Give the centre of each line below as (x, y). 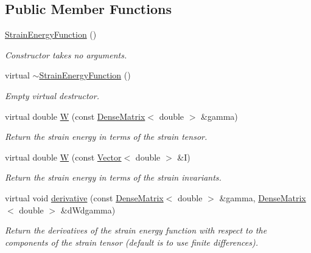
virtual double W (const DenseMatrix (75, 116)
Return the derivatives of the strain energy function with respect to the (136, 230)
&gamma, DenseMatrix (263, 197)
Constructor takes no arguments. (66, 54)
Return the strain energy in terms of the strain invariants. (113, 177)
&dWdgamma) (88, 210)
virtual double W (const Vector (63, 157)
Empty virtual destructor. (52, 95)
